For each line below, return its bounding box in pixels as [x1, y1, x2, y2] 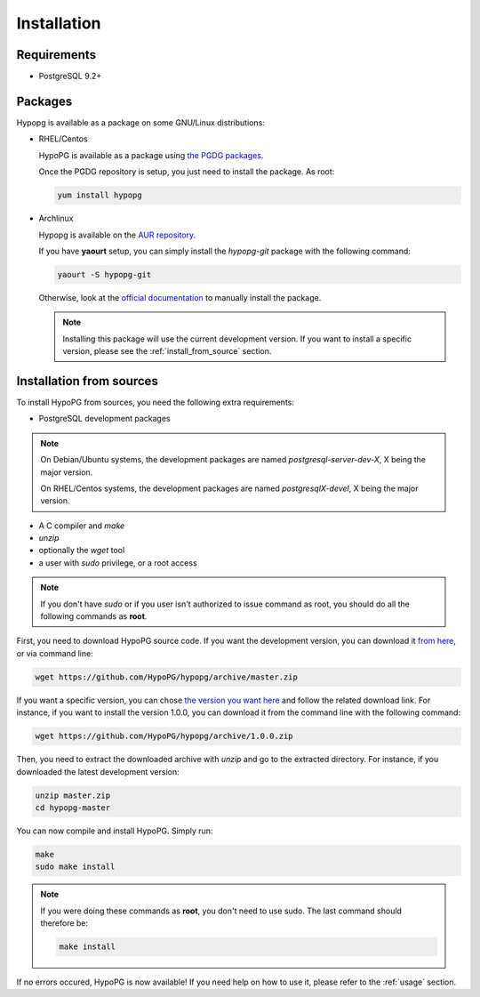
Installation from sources [16, 374, 159, 389]
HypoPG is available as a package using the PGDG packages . [38, 149, 264, 160]
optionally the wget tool [38, 545, 125, 556]
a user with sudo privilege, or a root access [38, 557, 197, 568]
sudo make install [35, 862, 116, 872]
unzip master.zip [35, 790, 111, 800]
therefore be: [40, 918, 89, 929]
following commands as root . [40, 611, 148, 622]
